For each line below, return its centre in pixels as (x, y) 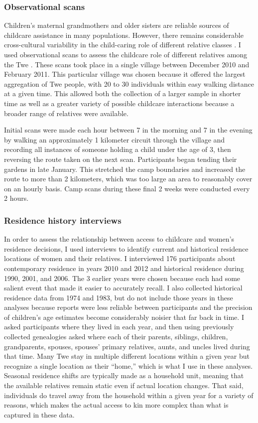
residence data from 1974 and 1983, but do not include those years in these (119, 297)
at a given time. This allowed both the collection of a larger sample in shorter (123, 93)
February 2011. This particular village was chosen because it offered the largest (125, 74)
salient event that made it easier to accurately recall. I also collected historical (123, 288)
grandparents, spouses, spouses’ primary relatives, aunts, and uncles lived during (127, 346)
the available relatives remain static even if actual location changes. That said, (124, 385)
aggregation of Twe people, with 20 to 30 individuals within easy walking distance (129, 83)
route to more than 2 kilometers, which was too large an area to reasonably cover (128, 179)
